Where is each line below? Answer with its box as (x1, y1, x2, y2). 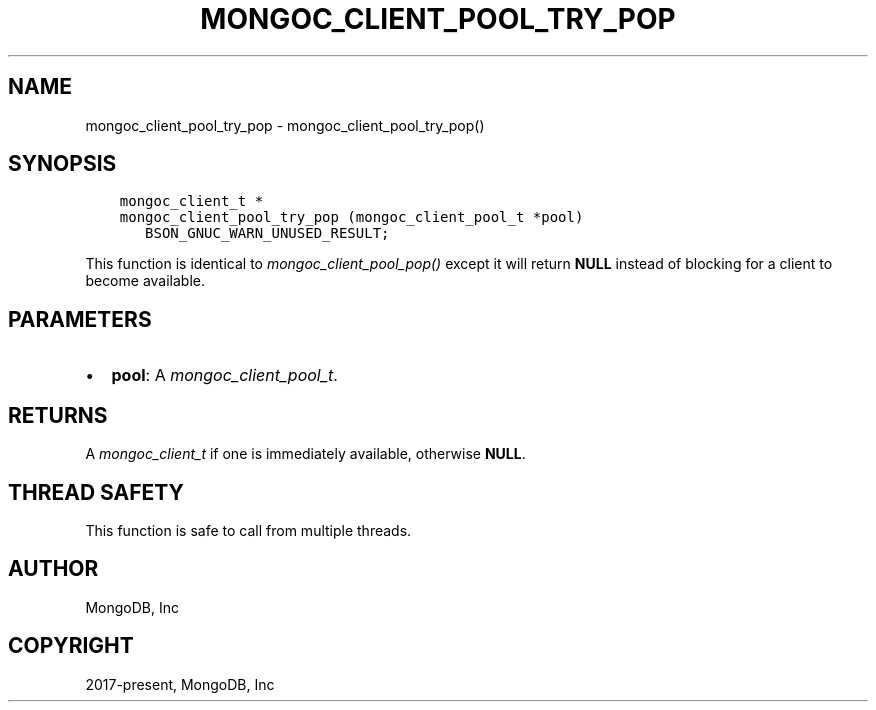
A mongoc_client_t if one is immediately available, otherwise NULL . (85, 445, 526, 463)
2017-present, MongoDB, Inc (85, 675, 275, 693)
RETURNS (8, 402, 108, 428)
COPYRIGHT (8, 633, 134, 659)
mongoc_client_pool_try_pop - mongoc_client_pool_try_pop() (85, 116, 485, 134)
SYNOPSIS (8, 151, 117, 177)
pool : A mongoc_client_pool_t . (111, 365, 338, 386)
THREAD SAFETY (8, 479, 184, 505)
